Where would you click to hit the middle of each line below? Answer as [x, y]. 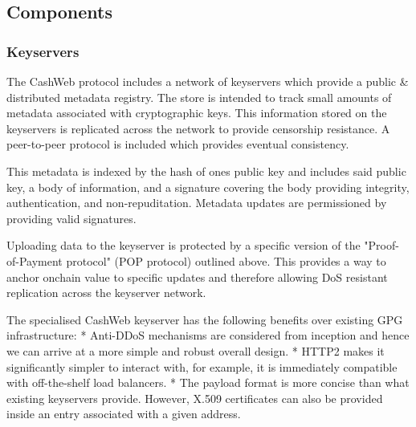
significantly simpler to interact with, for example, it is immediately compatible [202, 366]
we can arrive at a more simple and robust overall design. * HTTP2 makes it [196, 350]
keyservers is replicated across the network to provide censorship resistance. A [198, 128]
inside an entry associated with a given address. [124, 414]
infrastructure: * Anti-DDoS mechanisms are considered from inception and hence [208, 335]
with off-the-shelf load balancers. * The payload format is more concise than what [208, 382]
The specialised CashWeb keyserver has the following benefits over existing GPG [205, 319]
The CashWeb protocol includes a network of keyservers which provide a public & [208, 81]
